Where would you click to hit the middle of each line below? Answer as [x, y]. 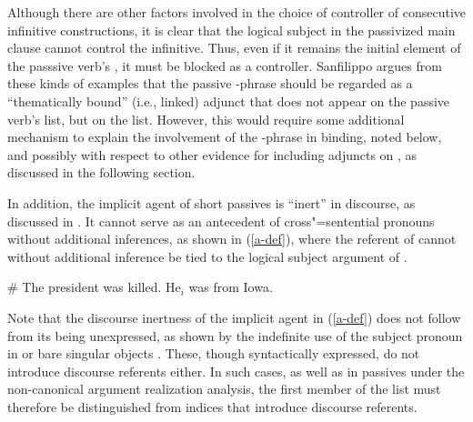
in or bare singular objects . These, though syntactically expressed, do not [214, 353]
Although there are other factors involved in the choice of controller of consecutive [236, 12]
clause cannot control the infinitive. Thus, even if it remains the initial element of [234, 48]
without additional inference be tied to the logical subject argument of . [207, 256]
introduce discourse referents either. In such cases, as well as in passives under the [236, 371]
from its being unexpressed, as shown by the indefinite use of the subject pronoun [235, 335]
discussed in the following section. [101, 172]
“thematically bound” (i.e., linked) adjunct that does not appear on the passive [229, 100]
